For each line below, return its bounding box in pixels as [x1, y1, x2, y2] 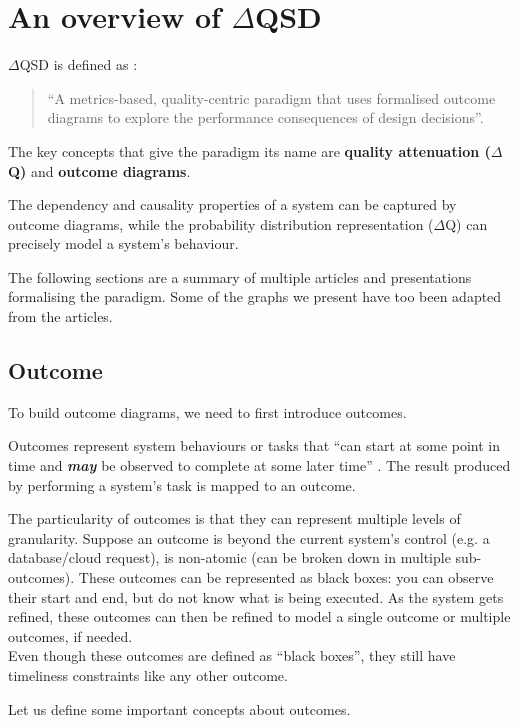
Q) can [445, 213, 488, 234]
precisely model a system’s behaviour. [8, 233, 239, 254]
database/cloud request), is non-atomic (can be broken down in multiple [8, 547, 451, 568]
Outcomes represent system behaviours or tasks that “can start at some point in [8, 435, 501, 456]
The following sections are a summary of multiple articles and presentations [8, 266, 472, 287]
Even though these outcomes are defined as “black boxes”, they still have [8, 645, 456, 666]
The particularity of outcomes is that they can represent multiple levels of [8, 508, 461, 529]
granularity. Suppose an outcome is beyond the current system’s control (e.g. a [8, 527, 490, 548]
